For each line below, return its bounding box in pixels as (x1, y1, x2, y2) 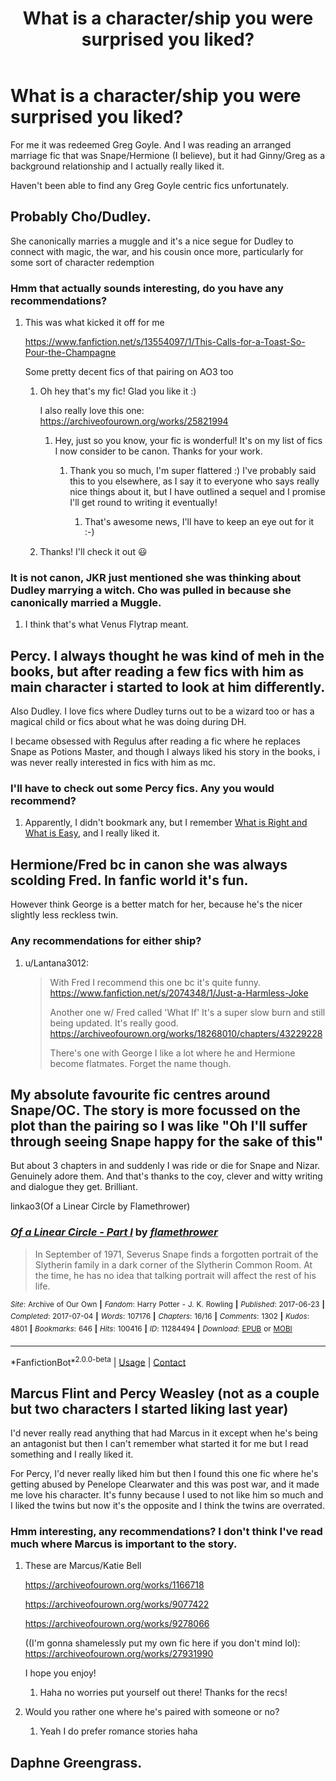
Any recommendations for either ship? (10, 934, 202, 948)
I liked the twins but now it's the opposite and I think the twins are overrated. (10, 1500, 325, 1512)
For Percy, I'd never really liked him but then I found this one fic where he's (10, 1468, 319, 1480)
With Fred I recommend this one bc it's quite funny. (49, 976, 262, 988)
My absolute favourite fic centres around (10, 1086, 271, 1103)
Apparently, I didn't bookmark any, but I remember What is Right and (24, 817, 308, 829)
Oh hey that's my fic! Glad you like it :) (39, 385, 197, 397)
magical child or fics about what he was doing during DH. (10, 716, 247, 728)
